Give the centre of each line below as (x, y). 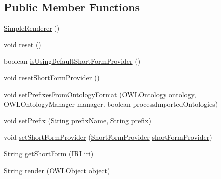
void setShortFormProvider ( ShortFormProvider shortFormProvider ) (108, 137)
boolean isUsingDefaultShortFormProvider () (72, 61)
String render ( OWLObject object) (57, 170)
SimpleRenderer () (32, 28)
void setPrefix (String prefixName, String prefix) (78, 120)
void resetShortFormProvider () (52, 77)
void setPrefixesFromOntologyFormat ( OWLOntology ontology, (100, 94)
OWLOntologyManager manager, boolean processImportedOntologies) (111, 104)
